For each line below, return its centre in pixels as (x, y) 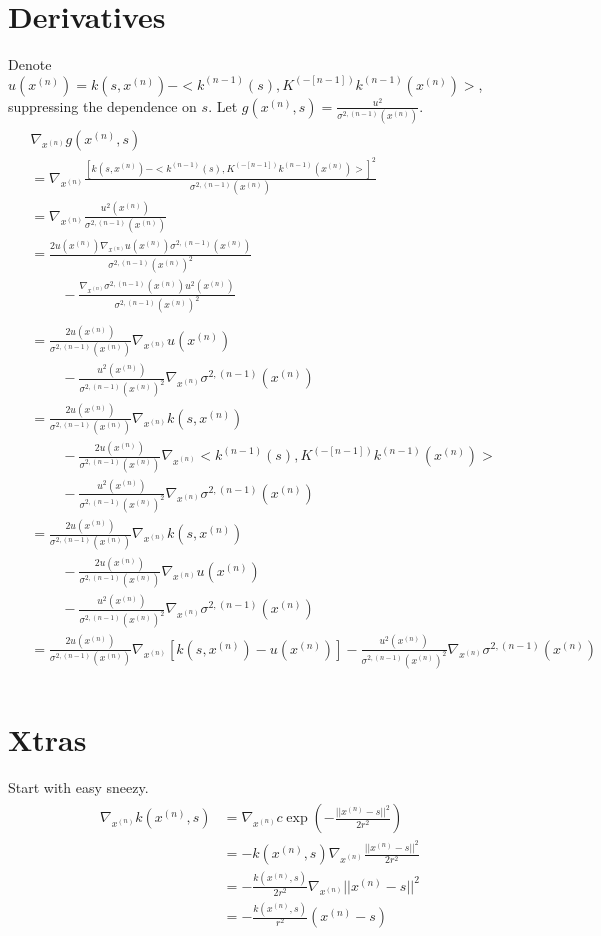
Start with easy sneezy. (78, 786)
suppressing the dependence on (102, 105)
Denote (30, 64)
